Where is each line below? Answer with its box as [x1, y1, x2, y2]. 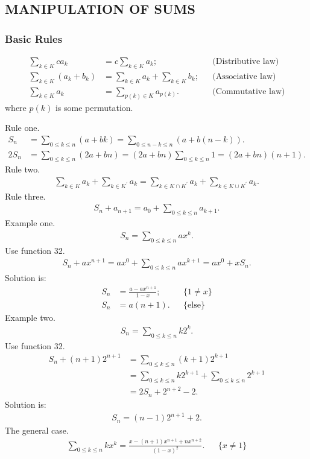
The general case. [5, 424, 69, 437]
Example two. [5, 311, 55, 323]
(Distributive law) [212, 57, 279, 66]
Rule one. [5, 121, 40, 134]
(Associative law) [212, 72, 276, 81]
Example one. [5, 217, 55, 229]
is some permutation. [55, 101, 133, 113]
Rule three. [5, 189, 46, 202]
